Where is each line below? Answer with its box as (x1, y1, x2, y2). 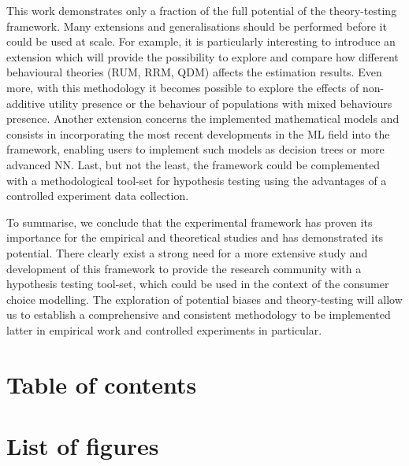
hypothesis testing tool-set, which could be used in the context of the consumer (6, 276, 389, 292)
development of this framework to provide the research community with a (6, 260, 362, 276)
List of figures (6, 430, 159, 462)
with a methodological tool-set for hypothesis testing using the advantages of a (6, 172, 387, 188)
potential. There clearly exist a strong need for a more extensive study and (6, 244, 368, 261)
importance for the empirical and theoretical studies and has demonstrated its (6, 229, 384, 246)
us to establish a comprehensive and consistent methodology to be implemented (6, 306, 391, 323)
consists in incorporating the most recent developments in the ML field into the (6, 125, 390, 142)
